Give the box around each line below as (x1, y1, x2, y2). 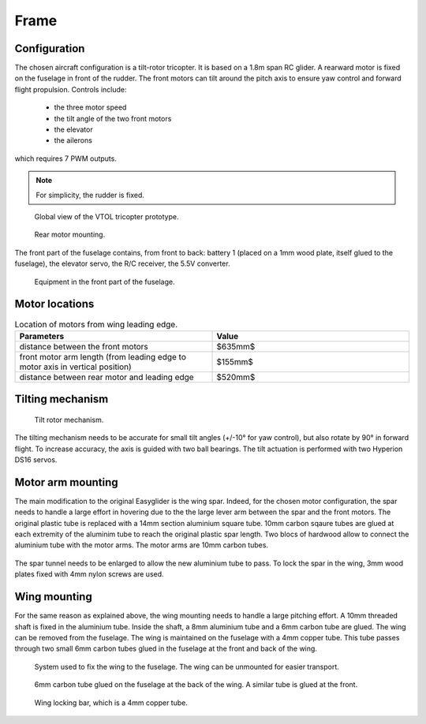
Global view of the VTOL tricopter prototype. (34, 211, 179, 221)
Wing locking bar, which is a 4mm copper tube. (34, 698, 189, 707)
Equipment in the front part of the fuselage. (34, 277, 175, 286)
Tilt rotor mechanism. (34, 415, 104, 424)
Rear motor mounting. (34, 230, 106, 240)
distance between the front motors (19, 341, 149, 352)
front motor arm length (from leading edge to (19, 351, 187, 362)
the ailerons (54, 136, 92, 145)
